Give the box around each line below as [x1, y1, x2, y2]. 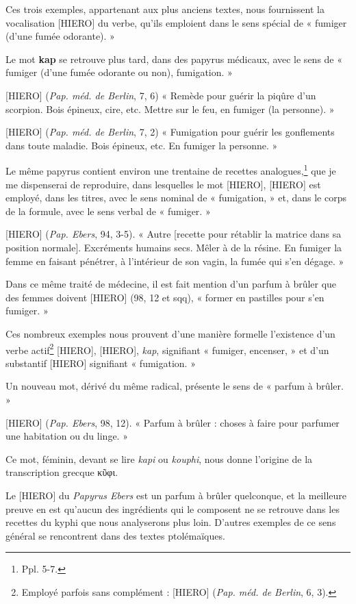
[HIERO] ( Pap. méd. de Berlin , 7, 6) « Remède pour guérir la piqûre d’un [5, 88, 316, 102]
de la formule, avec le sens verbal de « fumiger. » [5, 203, 211, 218]
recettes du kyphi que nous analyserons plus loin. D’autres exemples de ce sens [5, 515, 336, 529]
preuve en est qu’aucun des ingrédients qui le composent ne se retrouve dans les [5, 501, 340, 516]
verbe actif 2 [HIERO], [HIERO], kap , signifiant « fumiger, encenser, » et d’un [5, 340, 329, 357]
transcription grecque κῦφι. [5, 465, 118, 479]
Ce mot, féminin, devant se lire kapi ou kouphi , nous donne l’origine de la [5, 451, 313, 466]
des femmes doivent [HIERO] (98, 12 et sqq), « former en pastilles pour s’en [5, 290, 325, 304]
